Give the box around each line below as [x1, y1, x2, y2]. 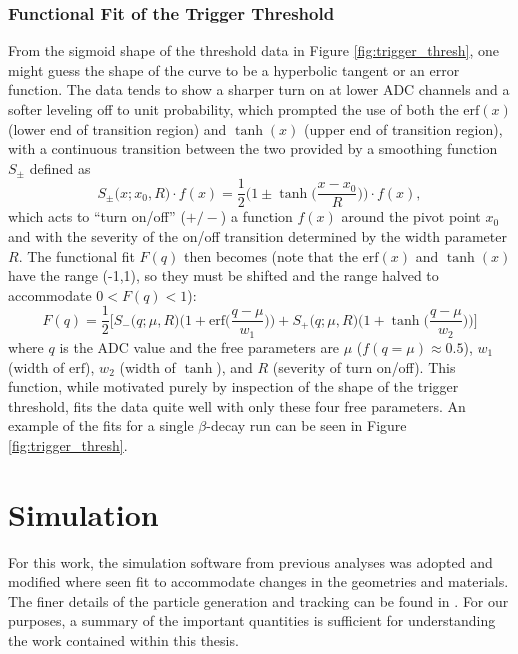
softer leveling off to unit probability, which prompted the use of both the [8, 99, 459, 119]
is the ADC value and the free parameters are [59, 336, 340, 357]
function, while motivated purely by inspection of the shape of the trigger [8, 376, 459, 397]
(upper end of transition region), [303, 118, 503, 139]
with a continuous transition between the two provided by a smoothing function [8, 138, 498, 159]
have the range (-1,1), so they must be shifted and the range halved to [8, 265, 439, 286]
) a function [220, 206, 293, 227]
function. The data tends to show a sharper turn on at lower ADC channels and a [8, 79, 510, 100]
